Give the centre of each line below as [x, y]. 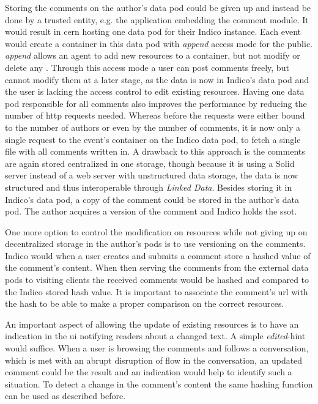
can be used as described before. [65, 396]
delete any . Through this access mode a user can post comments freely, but [147, 67]
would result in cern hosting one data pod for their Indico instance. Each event [153, 31]
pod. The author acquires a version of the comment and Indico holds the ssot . [151, 211]
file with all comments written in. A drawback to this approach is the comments [155, 151]
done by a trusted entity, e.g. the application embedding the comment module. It [157, 19]
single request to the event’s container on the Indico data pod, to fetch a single [153, 139]
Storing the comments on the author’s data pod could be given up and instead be [158, 7]
